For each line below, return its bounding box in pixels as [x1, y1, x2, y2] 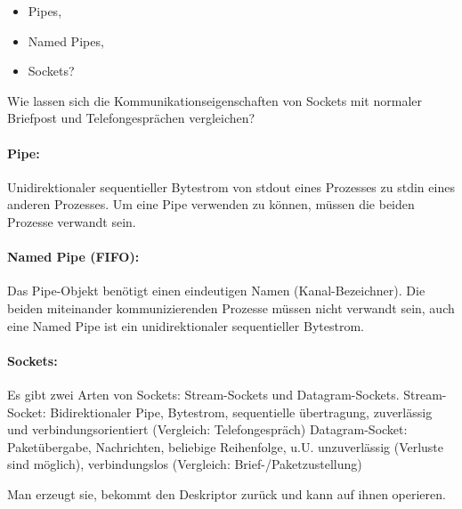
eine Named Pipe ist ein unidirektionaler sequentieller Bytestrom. [7, 316, 364, 335]
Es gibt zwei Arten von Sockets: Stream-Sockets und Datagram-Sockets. [7, 384, 400, 403]
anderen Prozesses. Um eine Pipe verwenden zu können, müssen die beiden [7, 195, 415, 214]
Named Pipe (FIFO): [7, 247, 140, 266]
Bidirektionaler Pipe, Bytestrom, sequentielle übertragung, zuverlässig [50, 402, 433, 421]
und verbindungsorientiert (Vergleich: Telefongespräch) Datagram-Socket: [7, 420, 408, 439]
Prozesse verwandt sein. [7, 212, 136, 230]
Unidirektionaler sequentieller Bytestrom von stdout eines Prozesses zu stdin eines [7, 177, 455, 196]
